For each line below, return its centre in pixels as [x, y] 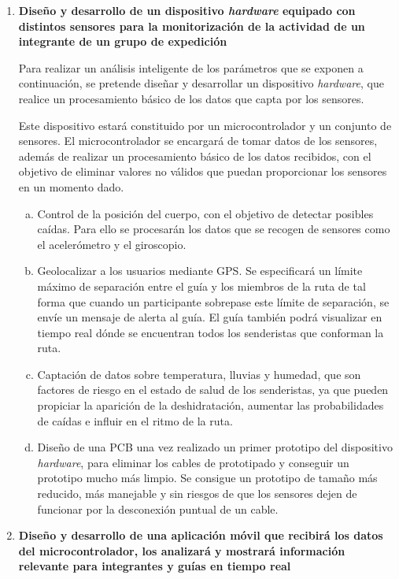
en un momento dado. [71, 186]
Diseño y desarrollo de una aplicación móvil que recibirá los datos [201, 535]
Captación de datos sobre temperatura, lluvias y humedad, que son [199, 374]
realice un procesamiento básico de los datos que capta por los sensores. [191, 98]
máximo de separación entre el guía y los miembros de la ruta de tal [201, 286]
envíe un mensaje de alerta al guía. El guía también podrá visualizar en [210, 317]
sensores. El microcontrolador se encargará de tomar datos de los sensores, [198, 141]
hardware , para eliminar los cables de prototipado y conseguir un [193, 462]
